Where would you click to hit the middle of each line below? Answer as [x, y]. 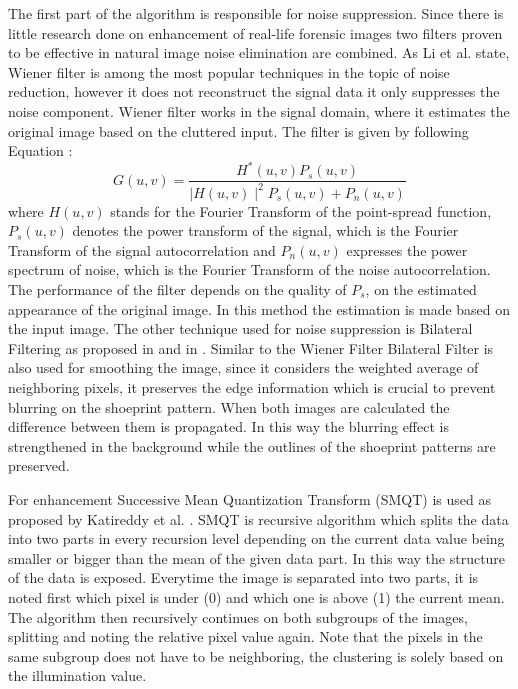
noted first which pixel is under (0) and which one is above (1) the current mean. [256, 596]
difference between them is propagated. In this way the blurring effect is [228, 426]
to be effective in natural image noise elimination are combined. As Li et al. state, [259, 52]
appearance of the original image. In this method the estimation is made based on [259, 308]
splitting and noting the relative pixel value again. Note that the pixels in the [245, 636]
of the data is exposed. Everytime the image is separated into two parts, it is [243, 577]
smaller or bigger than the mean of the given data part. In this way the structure [257, 557]
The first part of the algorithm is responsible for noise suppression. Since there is [256, 13]
